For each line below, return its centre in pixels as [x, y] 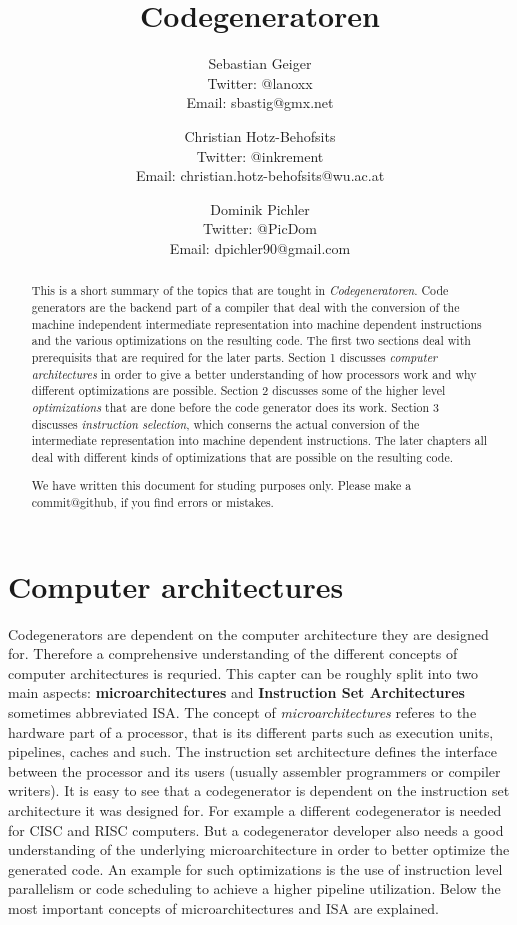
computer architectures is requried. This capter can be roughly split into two [243, 672]
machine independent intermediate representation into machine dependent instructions [256, 323]
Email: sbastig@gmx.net [260, 102]
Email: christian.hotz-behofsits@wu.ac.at [260, 175]
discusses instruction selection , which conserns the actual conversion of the [225, 423]
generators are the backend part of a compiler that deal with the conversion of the [245, 306]
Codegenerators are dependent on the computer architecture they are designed [248, 633]
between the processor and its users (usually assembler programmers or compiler [254, 770]
